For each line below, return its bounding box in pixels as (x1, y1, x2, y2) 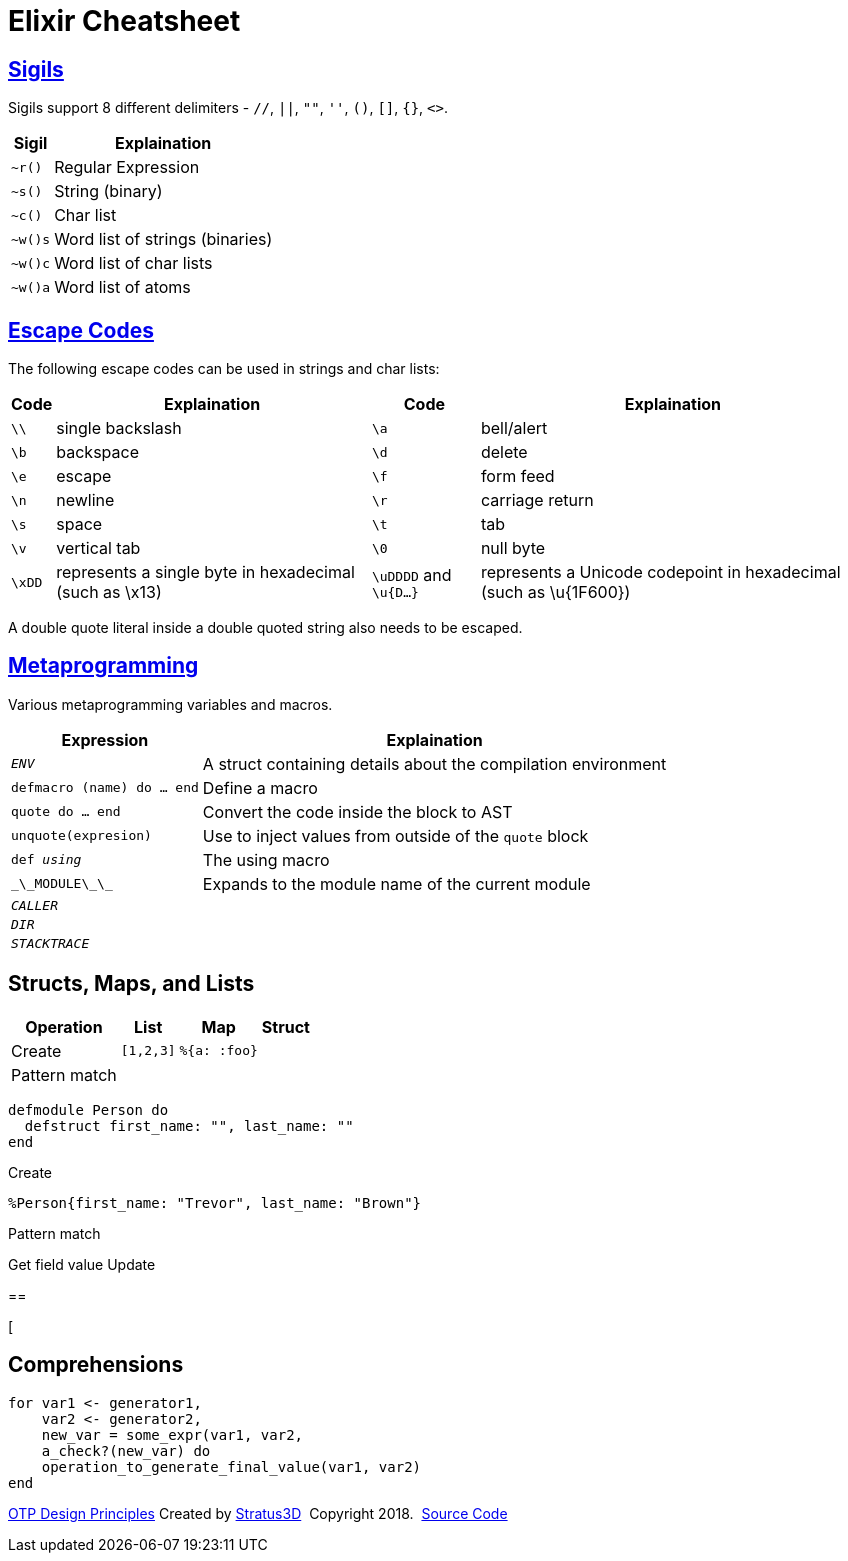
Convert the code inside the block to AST (202, 801, 513, 822)
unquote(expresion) (11, 828, 152, 844)
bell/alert (480, 418, 548, 439)
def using (11, 852, 82, 868)
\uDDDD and (371, 564, 452, 585)
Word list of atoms (54, 277, 191, 298)
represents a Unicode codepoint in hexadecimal (480, 562, 841, 583)
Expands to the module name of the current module (202, 873, 591, 894)
